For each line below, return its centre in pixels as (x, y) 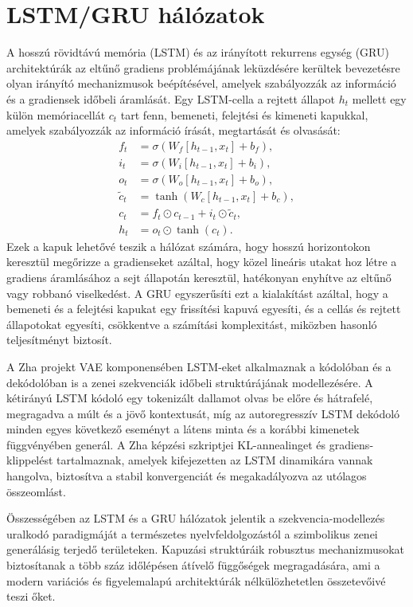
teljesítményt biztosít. (59, 340)
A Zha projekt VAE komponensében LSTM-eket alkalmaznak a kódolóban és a (199, 366)
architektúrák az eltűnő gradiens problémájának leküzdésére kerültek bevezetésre (203, 67)
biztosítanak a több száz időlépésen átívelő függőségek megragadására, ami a (193, 565)
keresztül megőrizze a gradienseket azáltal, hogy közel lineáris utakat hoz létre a (202, 262)
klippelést (30, 460)
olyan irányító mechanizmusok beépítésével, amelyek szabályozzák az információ (201, 83)
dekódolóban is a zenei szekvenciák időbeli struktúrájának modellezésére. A (190, 382)
